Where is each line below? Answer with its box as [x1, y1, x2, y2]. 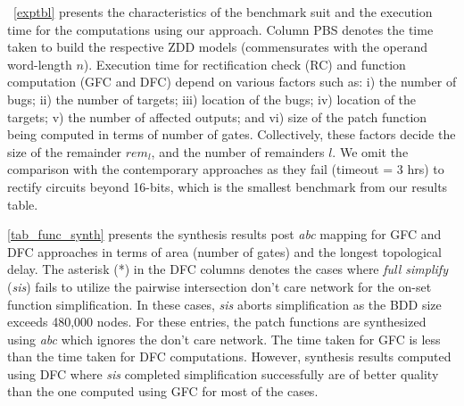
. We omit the [332, 142, 409, 161]
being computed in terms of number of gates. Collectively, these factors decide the [7, 125, 456, 144]
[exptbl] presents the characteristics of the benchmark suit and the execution [13, 3, 433, 21]
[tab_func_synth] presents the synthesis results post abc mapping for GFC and [7, 225, 442, 244]
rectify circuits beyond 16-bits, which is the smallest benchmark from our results [7, 177, 448, 195]
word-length [7, 54, 72, 73]
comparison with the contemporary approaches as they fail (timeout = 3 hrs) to [7, 160, 444, 178]
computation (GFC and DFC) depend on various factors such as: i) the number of [7, 72, 457, 91]
